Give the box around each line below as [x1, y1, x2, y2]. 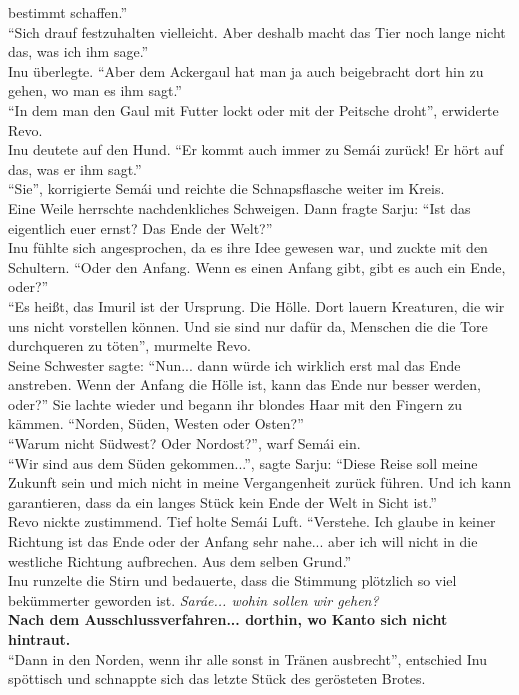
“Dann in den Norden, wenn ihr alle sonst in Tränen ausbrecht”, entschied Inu [8, 648, 488, 669]
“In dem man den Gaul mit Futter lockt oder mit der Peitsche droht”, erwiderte [8, 99, 499, 120]
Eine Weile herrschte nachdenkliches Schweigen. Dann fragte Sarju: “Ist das [8, 197, 471, 218]
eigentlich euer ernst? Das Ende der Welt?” [8, 217, 273, 238]
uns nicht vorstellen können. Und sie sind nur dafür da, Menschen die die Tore [8, 315, 488, 336]
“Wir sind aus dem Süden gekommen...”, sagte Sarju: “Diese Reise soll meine [8, 452, 478, 473]
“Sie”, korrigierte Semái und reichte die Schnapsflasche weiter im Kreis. [8, 178, 445, 199]
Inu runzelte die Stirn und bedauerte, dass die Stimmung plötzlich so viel [8, 570, 457, 591]
